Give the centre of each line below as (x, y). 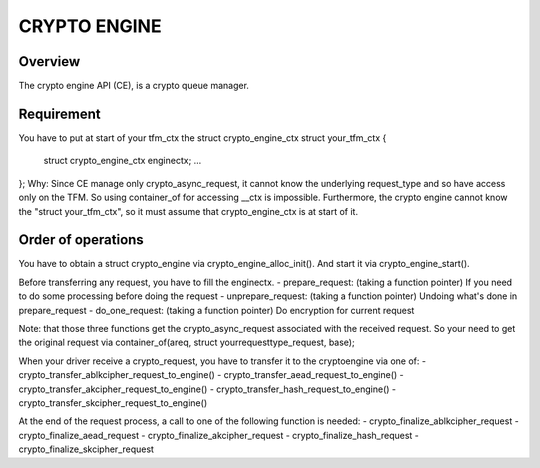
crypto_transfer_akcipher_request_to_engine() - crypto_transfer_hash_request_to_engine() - (207, 389)
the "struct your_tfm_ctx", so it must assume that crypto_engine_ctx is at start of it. (188, 211)
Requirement (60, 113)
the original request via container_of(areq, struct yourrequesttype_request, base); (186, 342)
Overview (49, 61)
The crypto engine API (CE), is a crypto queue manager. (134, 86)
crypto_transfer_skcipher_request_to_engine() (113, 402)
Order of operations (81, 240)
